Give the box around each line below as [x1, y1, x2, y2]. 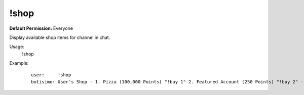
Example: [9, 60, 29, 66]
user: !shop [31, 72, 71, 78]
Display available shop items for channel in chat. [9, 34, 110, 40]
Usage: [9, 43, 25, 50]
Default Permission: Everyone [9, 25, 73, 31]
